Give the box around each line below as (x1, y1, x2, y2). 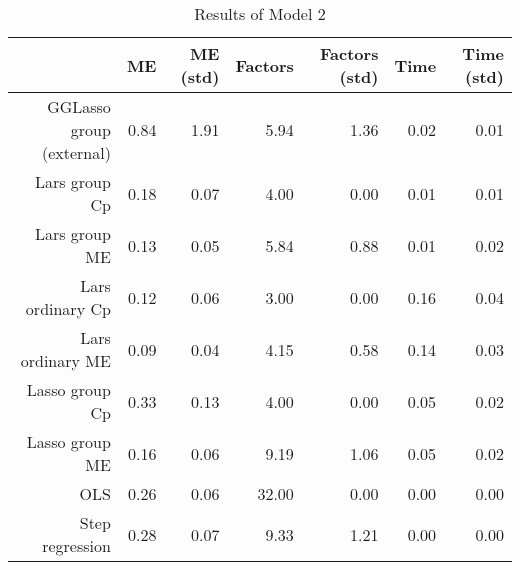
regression (42, 534, 111, 557)
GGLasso (47, 95, 111, 118)
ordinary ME (20, 349, 111, 372)
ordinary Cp (25, 297, 111, 320)
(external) (41, 141, 111, 164)
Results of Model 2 (194, 2, 326, 25)
